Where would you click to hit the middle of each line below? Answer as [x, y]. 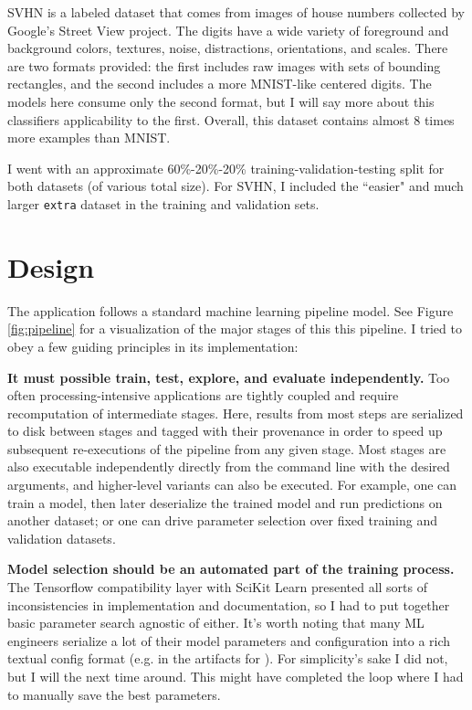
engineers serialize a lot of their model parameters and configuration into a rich [229, 640]
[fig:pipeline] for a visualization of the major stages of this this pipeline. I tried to [235, 329]
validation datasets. [62, 538]
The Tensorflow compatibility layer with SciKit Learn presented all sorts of [217, 587]
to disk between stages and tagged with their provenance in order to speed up [225, 431]
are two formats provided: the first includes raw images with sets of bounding [224, 65]
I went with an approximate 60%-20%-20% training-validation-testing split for [226, 168]
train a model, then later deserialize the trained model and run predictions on [225, 502]
